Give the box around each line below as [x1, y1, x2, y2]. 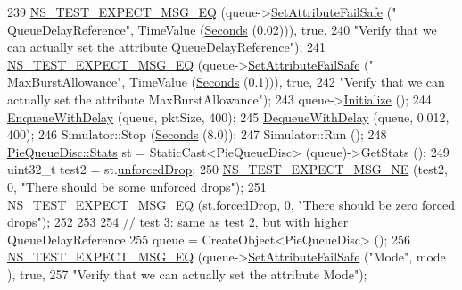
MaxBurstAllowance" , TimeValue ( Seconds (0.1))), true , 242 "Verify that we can [7, 72, 445, 91]
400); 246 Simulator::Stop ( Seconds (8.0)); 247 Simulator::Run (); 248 [7, 125, 387, 144]
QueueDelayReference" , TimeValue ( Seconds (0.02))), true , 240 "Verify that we [7, 20, 437, 38]
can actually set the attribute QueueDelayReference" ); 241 [7, 37, 326, 56]
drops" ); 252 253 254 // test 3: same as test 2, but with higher [7, 212, 349, 231]
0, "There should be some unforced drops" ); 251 [7, 177, 267, 195]
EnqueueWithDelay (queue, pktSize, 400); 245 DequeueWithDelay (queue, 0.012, [7, 107, 450, 126]
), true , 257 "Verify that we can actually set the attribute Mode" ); [7, 264, 367, 283]
